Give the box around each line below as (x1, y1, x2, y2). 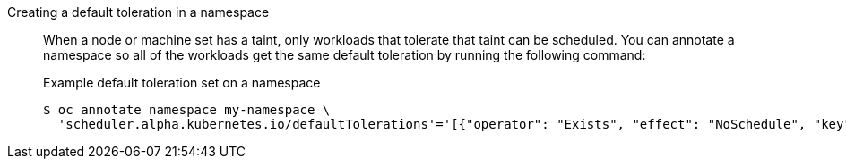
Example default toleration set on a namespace (43, 75, 321, 90)
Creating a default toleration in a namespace (7, 4, 270, 20)
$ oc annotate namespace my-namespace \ (43, 103, 331, 117)
